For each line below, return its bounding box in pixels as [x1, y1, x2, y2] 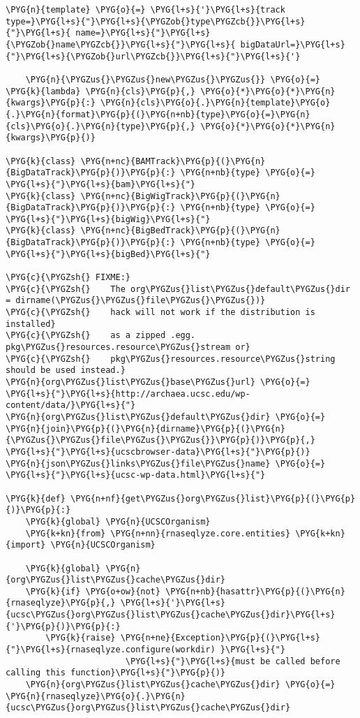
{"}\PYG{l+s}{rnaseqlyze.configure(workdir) [6, 645, 216, 655]
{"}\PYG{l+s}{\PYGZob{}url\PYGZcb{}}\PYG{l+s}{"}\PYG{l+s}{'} [6, 51, 301, 61]
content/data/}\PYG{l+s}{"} [6, 400, 136, 411]
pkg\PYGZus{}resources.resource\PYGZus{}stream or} [6, 342, 250, 353]
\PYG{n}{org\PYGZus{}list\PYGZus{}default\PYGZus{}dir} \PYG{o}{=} [6, 411, 326, 422]
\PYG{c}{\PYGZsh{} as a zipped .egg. [6, 330, 196, 341]
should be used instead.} [6, 365, 126, 376]
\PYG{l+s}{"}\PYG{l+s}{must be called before [125, 656, 340, 666]
